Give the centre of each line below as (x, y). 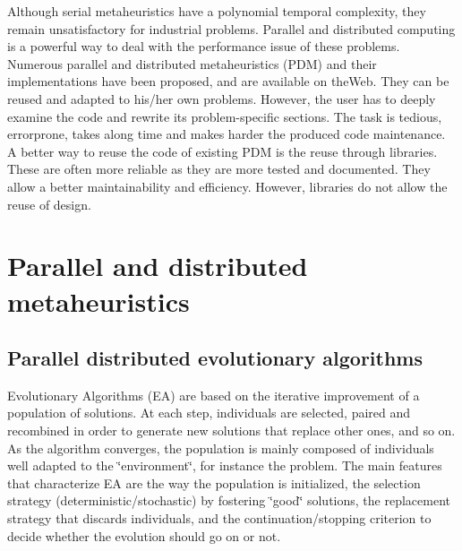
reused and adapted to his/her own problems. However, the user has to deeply (222, 98)
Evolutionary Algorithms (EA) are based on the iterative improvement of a (214, 395)
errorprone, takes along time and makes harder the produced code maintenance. (227, 134)
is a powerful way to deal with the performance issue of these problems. (204, 46)
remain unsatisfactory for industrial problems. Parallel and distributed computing (231, 28)
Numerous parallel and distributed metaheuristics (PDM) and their (192, 63)
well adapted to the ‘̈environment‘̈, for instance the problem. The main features (225, 465)
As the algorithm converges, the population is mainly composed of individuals (221, 448)
